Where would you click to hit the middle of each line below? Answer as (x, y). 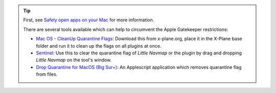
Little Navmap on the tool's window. (74, 60)
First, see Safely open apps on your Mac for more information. (89, 20)
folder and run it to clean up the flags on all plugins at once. (99, 46)
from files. (47, 74)
